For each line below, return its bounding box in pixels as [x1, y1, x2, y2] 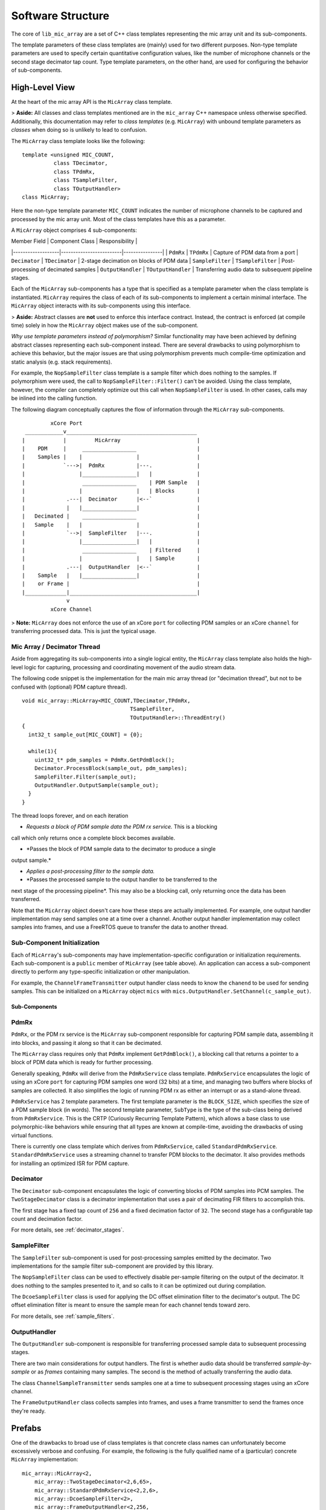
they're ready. [11, 1407, 46, 1415]
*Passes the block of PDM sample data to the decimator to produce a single [26, 846, 216, 853]
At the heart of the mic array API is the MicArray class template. [11, 98, 173, 106]
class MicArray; [22, 193, 70, 201]
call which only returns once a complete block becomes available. [11, 834, 175, 841]
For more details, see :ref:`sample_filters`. [11, 1312, 115, 1320]
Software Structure [11, 9, 110, 22]
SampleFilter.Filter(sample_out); [34, 773, 137, 780]
